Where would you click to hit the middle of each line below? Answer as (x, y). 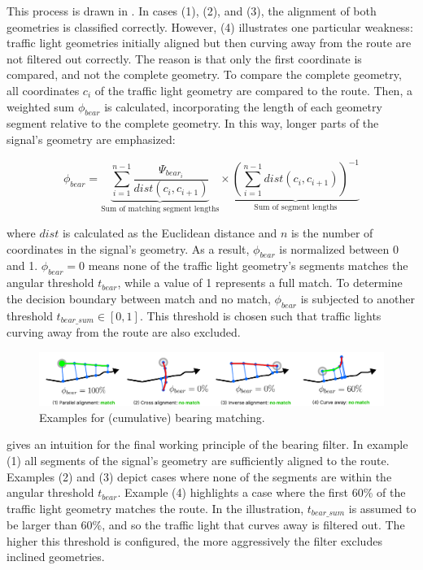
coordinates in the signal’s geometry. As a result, (128, 248)
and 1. (22, 265)
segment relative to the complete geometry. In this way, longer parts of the (193, 123)
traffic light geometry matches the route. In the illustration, (155, 508)
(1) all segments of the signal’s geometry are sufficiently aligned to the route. (198, 460)
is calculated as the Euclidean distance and (170, 232)
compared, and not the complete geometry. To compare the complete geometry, (204, 74)
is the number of (332, 232)
